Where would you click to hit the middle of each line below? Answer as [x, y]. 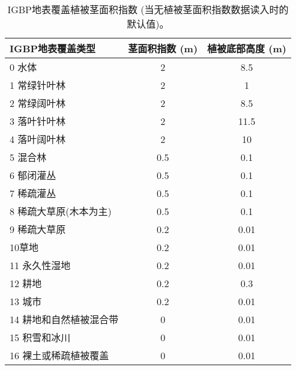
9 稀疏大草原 [38, 229]
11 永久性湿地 [40, 265]
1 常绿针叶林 [38, 85]
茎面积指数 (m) [163, 48]
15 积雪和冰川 [40, 337]
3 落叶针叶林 [38, 121]
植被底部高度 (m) [247, 48]
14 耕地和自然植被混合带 [64, 319]
